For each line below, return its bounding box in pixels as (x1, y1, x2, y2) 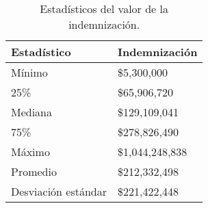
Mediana (11, 104, 53, 120)
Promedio (11, 164, 57, 179)
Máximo (11, 144, 50, 159)
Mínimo (11, 64, 48, 80)
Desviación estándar (11, 183, 107, 199)
